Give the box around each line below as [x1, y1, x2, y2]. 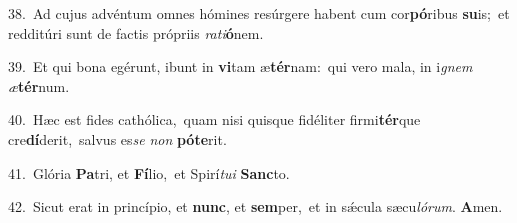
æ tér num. [8, 75, 70, 96]
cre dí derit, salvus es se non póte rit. [8, 128, 227, 149]
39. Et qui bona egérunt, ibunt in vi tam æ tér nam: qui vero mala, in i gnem [8, 56, 473, 77]
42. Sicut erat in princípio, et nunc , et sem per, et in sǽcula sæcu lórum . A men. [8, 196, 503, 217]
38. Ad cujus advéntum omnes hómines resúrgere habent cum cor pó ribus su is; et [8, 3, 510, 23]
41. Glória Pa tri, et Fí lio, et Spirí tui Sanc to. [8, 162, 290, 183]
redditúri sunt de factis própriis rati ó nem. [8, 22, 264, 43]
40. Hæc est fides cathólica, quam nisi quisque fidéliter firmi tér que [8, 109, 421, 130]
